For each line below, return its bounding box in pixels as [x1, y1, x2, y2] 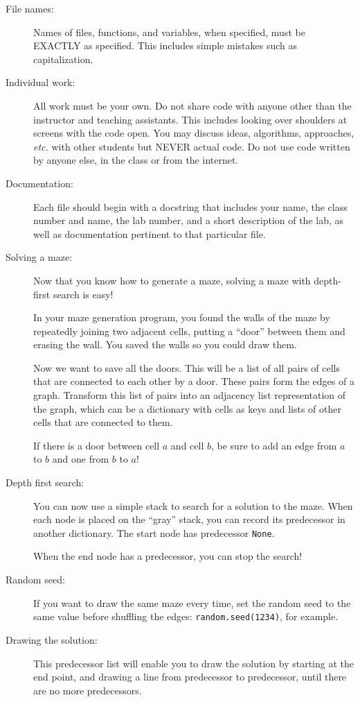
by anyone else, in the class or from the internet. [33, 153, 239, 167]
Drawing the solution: [6, 632, 98, 647]
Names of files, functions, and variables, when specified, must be [33, 24, 305, 39]
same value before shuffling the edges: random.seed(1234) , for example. [33, 609, 339, 624]
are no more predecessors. [33, 683, 142, 697]
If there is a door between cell [33, 438, 160, 452]
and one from [52, 452, 109, 466]
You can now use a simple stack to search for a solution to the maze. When [33, 498, 353, 513]
